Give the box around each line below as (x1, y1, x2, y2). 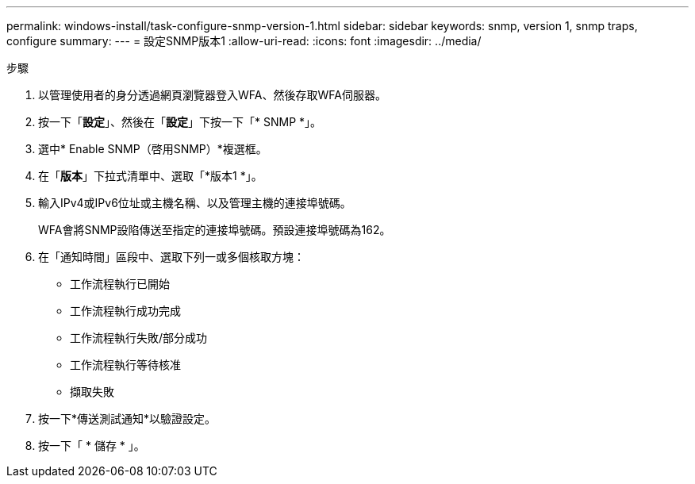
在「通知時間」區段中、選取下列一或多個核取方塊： (38, 250, 305, 263)
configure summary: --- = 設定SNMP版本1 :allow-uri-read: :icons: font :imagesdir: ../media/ (6, 34, 482, 48)
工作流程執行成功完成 (70, 304, 181, 317)
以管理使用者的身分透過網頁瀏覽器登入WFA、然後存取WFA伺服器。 (38, 88, 386, 102)
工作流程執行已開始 (70, 277, 170, 290)
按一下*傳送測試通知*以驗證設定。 (38, 412, 217, 425)
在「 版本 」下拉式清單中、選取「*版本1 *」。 (38, 169, 263, 182)
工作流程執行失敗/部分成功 (70, 331, 208, 344)
